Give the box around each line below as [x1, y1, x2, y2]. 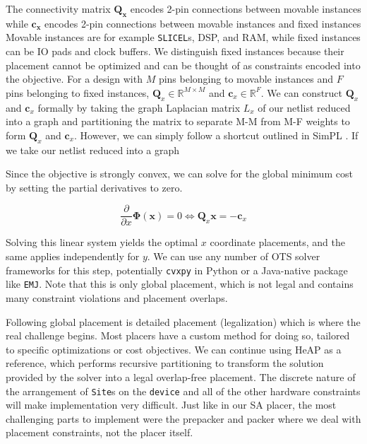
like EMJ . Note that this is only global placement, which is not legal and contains [6, 276, 354, 291]
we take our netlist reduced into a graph [6, 142, 179, 157]
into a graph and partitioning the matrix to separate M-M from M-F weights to [6, 114, 350, 129]
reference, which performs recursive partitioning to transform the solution [6, 356, 324, 370]
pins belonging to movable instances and [158, 71, 334, 86]
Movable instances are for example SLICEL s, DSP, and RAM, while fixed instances [6, 30, 361, 45]
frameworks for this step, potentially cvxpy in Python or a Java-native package [6, 262, 348, 277]
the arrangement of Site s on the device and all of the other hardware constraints [6, 383, 361, 398]
